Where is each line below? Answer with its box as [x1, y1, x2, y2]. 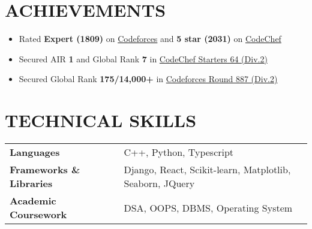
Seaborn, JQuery [124, 176, 195, 191]
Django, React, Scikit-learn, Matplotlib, [124, 162, 291, 177]
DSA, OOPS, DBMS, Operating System [124, 200, 293, 215]
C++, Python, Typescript [124, 145, 234, 159]
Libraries [10, 176, 53, 191]
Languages [10, 145, 60, 159]
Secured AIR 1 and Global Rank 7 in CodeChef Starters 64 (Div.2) [19, 52, 268, 65]
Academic [10, 194, 56, 208]
